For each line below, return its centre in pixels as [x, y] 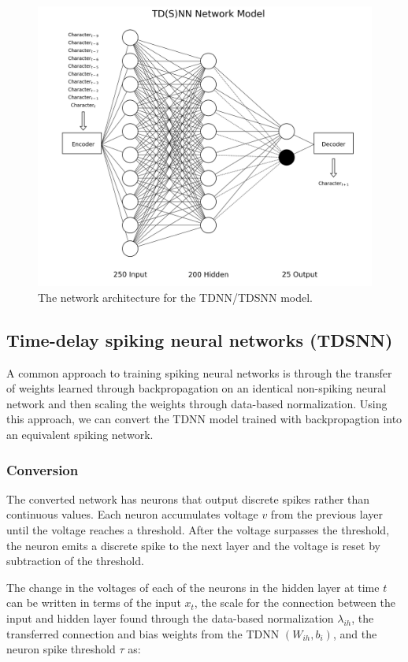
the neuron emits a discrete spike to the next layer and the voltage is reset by [193, 545]
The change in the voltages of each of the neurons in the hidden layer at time [193, 587]
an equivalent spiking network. [80, 435]
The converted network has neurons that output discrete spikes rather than [188, 498]
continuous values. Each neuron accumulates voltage [132, 514]
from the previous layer [327, 514]
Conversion [43, 469]
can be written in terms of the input [94, 602]
